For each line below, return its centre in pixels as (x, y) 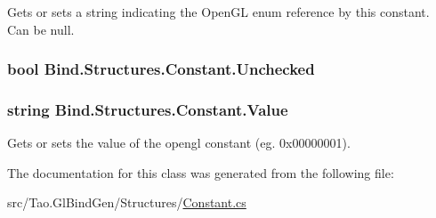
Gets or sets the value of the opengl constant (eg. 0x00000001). (179, 143)
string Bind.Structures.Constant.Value (148, 109)
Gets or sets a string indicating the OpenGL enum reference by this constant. (218, 12)
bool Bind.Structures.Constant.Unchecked (161, 69)
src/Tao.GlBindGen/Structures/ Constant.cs (127, 202)
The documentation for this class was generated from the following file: (201, 172)
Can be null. (41, 29)
